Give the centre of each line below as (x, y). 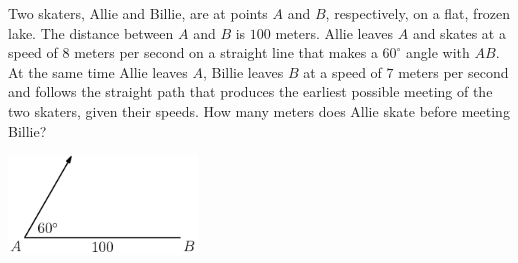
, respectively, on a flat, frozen (418, 13)
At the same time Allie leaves (98, 71)
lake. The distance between (91, 32)
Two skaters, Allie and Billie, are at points (138, 13)
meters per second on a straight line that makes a (226, 52)
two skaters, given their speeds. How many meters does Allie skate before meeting (259, 110)
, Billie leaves (243, 71)
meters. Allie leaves (334, 32)
